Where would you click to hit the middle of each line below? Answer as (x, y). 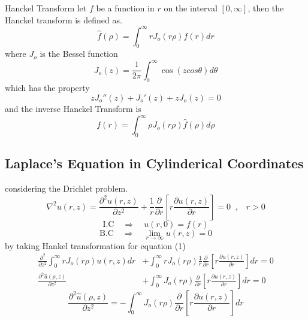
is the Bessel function (79, 54)
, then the (266, 8)
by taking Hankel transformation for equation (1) (95, 245)
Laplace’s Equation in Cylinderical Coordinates (154, 163)
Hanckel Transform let (46, 8)
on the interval (191, 8)
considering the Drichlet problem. (66, 188)
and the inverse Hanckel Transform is (73, 108)
